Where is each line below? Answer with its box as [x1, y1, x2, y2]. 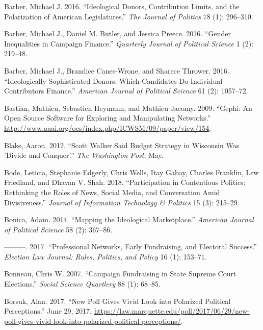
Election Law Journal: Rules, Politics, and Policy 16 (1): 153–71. [4, 251, 207, 262]
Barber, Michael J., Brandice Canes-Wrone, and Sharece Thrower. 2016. [4, 65, 229, 76]
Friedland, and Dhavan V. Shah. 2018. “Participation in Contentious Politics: [4, 177, 246, 187]
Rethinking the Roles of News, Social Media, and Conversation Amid [4, 186, 220, 197]
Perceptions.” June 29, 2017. [4, 305, 92, 316]
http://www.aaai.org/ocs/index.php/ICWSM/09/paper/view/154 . [4, 122, 212, 133]
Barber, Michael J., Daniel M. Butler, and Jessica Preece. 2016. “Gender [4, 28, 231, 39]
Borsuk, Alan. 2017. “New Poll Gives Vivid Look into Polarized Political [4, 295, 231, 306]
